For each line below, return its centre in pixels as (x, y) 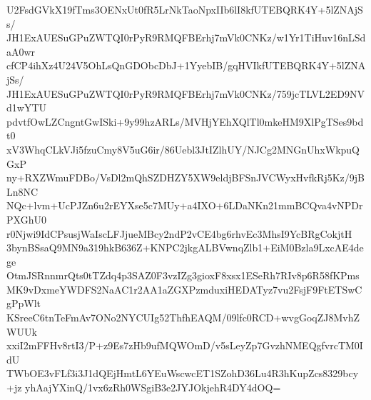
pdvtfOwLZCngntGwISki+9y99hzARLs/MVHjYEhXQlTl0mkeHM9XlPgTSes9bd (185, 121)
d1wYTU (26, 107)
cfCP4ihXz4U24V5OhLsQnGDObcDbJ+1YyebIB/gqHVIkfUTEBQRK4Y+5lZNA (186, 65)
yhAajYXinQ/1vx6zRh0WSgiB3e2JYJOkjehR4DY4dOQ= (153, 387)
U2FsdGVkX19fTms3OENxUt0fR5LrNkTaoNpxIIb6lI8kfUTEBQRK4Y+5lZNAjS (185, 9)
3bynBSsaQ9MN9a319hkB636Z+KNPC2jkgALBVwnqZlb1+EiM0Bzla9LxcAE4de (185, 247)
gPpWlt (24, 303)
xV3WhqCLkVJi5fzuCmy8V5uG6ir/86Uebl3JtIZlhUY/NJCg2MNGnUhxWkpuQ (183, 149)
